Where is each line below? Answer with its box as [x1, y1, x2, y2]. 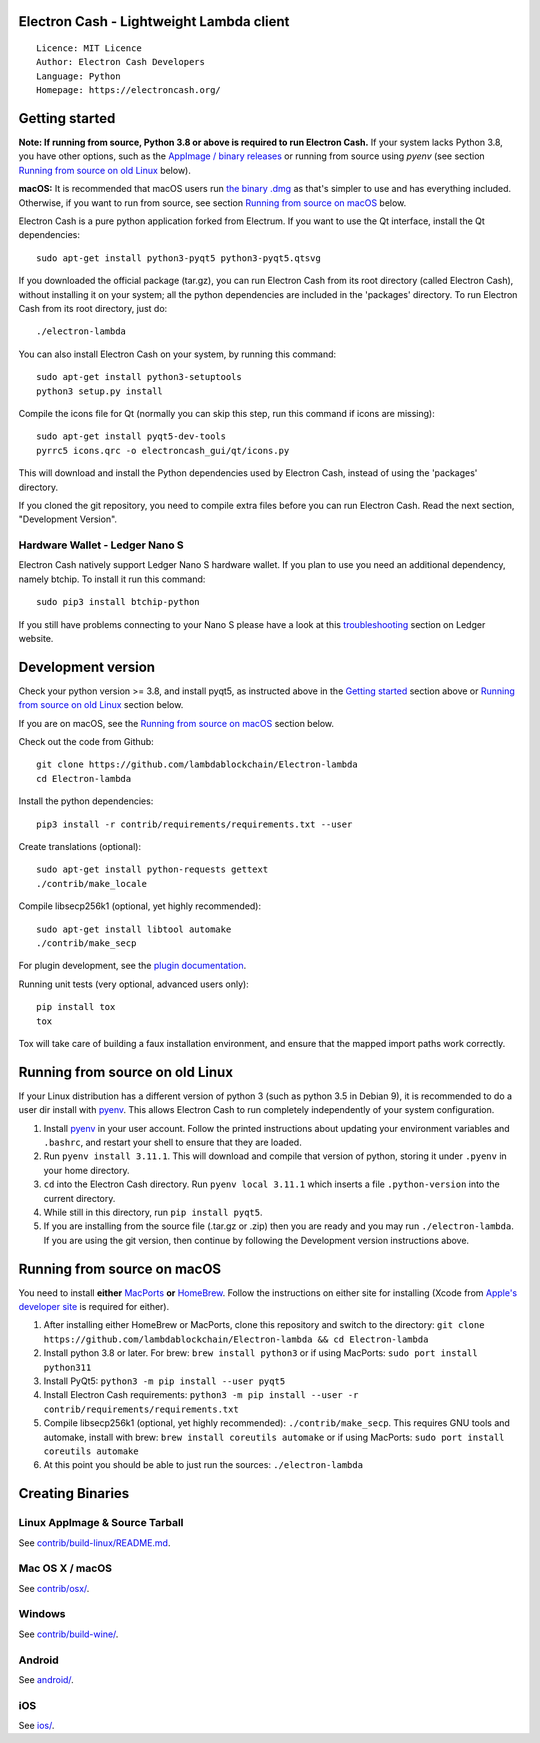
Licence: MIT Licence [36, 43, 142, 54]
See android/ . [18, 1673, 74, 1685]
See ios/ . [18, 1720, 55, 1732]
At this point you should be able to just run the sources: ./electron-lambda [43, 1459, 364, 1471]
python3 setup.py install [36, 385, 164, 397]
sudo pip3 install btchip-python [36, 596, 200, 608]
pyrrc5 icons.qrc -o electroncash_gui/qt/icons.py [36, 445, 290, 456]
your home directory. [43, 1164, 130, 1176]
